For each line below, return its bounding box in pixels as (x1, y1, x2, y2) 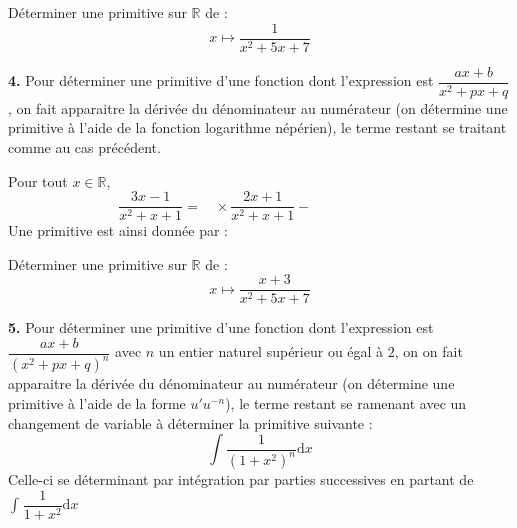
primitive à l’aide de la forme (8, 393, 186, 413)
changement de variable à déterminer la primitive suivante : (8, 412, 373, 433)
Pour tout (8, 170, 68, 191)
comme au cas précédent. (8, 136, 161, 157)
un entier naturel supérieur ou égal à (158, 341, 384, 362)
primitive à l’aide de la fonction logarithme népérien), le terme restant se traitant (8, 117, 507, 138)
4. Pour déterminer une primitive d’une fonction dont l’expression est (8, 70, 434, 91)
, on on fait (394, 341, 463, 362)
